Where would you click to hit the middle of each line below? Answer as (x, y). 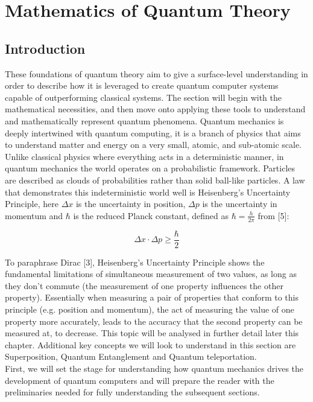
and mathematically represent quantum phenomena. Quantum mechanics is (144, 120)
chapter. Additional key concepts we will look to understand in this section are (150, 344)
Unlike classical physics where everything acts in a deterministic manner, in (144, 156)
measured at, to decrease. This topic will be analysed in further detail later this (152, 333)
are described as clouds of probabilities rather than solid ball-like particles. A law (155, 180)
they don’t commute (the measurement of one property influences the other (144, 285)
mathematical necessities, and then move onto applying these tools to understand (155, 109)
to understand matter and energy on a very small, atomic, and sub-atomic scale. (153, 145)
